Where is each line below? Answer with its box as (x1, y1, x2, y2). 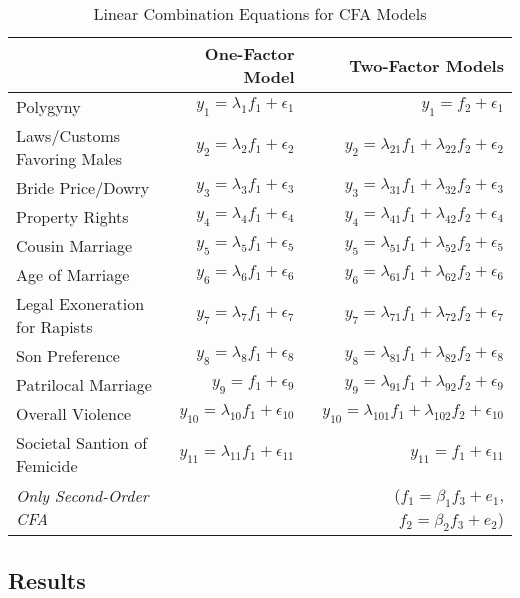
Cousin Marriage (16, 234, 133, 257)
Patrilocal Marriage (16, 373, 152, 396)
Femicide (16, 454, 78, 477)
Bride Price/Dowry (16, 176, 150, 199)
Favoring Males (16, 147, 123, 170)
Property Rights (16, 205, 129, 228)
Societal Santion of (16, 431, 148, 454)
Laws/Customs (16, 124, 121, 147)
